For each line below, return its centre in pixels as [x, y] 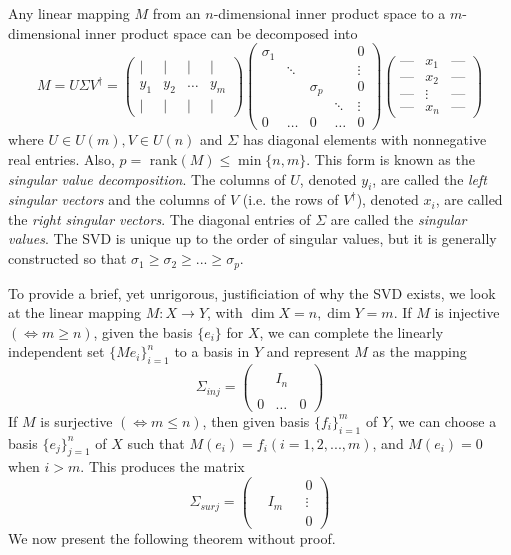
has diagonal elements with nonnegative [364, 139]
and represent [308, 351]
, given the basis [143, 331]
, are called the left [430, 178]
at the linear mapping [75, 312]
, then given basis [256, 420]
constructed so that [67, 258]
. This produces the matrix [162, 466]
